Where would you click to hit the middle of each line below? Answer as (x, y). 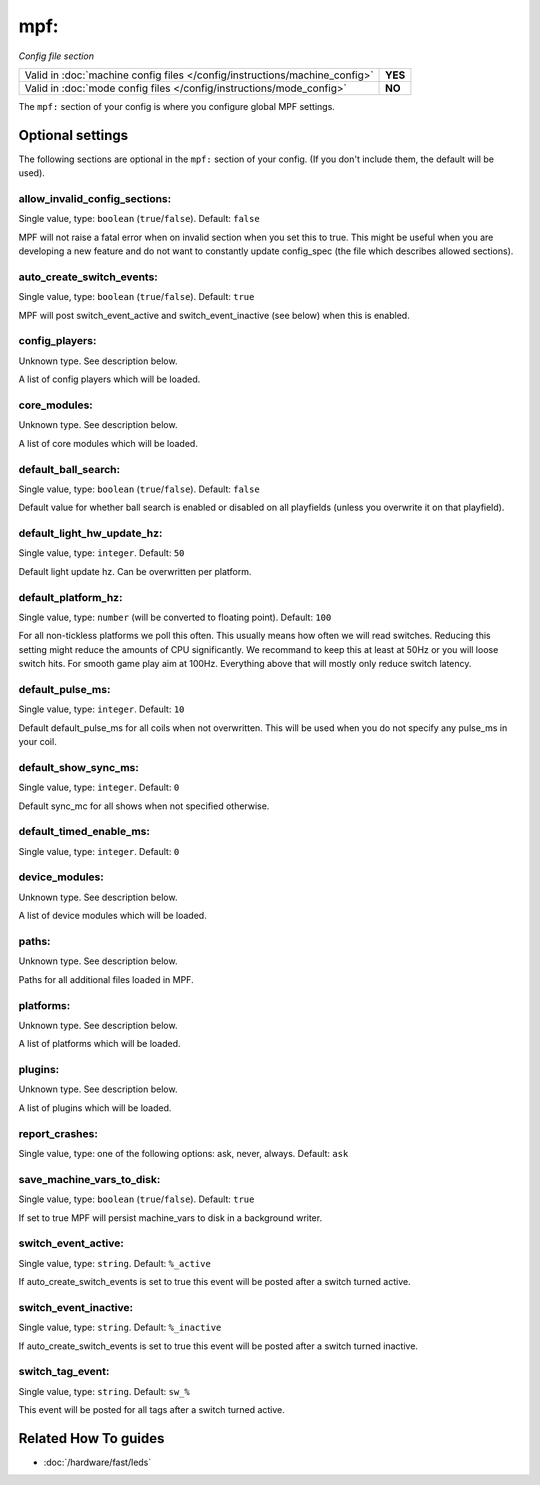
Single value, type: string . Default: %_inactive (120, 1327)
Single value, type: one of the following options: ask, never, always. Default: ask (183, 1153)
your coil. (37, 742)
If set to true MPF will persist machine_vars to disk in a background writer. (170, 1217)
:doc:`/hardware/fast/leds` (97, 1462)
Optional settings (73, 135)
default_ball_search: (69, 469)
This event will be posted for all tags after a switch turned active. (151, 1410)
